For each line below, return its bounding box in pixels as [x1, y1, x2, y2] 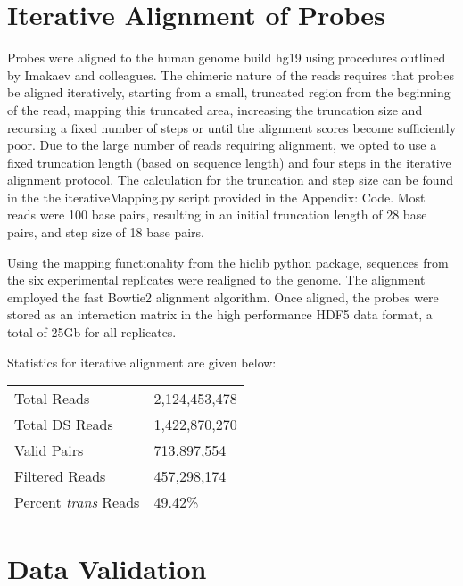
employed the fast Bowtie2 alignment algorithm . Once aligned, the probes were [7, 287, 439, 306]
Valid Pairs [14, 440, 84, 461]
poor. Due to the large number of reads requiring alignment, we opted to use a [7, 136, 437, 154]
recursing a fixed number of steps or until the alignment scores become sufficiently [7, 118, 457, 136]
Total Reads [14, 388, 90, 409]
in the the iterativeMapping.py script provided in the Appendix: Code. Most [7, 187, 426, 206]
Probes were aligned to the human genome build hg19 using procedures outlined [7, 48, 446, 67]
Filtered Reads [14, 466, 106, 487]
